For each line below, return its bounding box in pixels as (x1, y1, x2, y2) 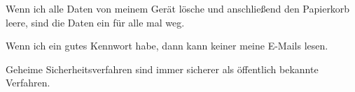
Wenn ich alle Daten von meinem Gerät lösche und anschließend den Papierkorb (6, 1, 350, 15)
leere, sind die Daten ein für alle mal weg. (6, 15, 185, 29)
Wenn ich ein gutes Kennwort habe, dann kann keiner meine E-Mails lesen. (6, 38, 328, 53)
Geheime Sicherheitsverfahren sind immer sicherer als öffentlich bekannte (6, 61, 319, 76)
